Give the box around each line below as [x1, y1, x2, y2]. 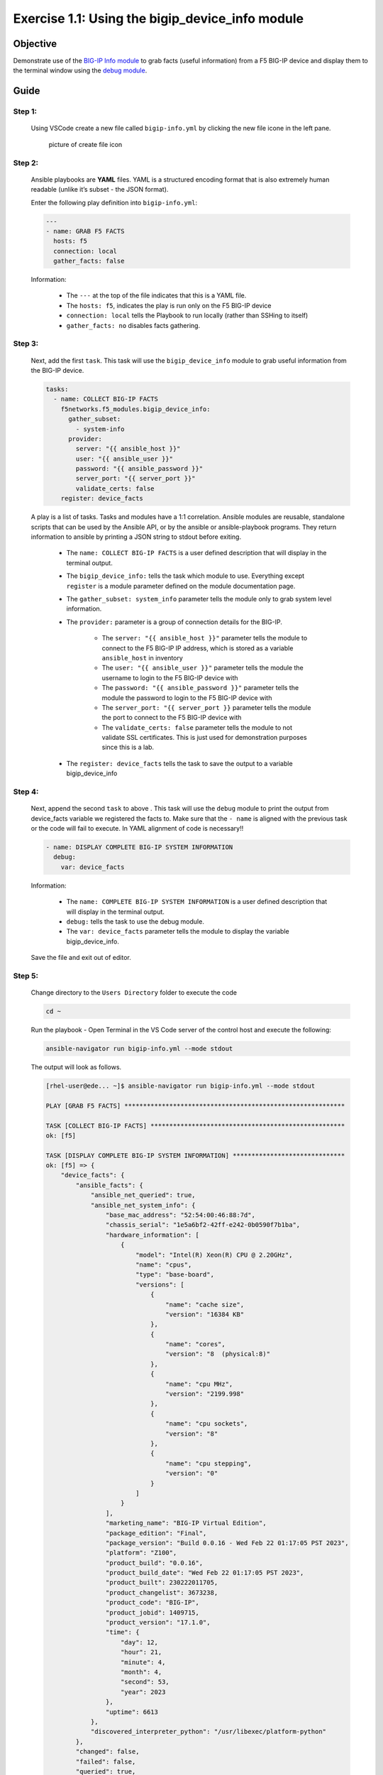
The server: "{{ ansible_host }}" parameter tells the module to [101, 634, 308, 643]
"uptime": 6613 [105, 1708, 159, 1716]
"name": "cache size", [165, 1300, 245, 1309]
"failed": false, [75, 1757, 136, 1766]
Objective [13, 38, 57, 50]
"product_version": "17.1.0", [105, 1619, 211, 1627]
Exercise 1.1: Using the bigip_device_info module [13, 11, 304, 26]
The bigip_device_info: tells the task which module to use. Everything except [66, 572, 305, 580]
